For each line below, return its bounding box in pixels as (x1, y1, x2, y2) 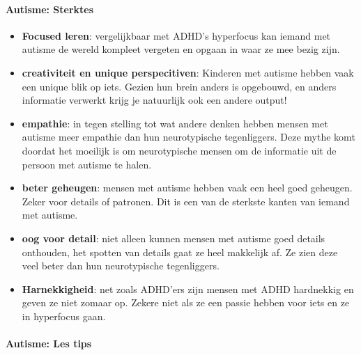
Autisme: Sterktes (6, 1, 94, 16)
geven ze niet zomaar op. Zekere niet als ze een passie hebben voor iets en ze (22, 295, 350, 310)
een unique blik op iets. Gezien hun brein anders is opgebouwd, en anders (22, 79, 337, 93)
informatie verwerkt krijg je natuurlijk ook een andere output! (22, 93, 287, 107)
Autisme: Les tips (6, 336, 92, 351)
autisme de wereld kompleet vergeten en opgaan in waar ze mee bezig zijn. (22, 42, 340, 56)
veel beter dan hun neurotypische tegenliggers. (22, 258, 220, 273)
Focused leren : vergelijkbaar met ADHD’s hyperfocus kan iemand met (22, 28, 331, 42)
